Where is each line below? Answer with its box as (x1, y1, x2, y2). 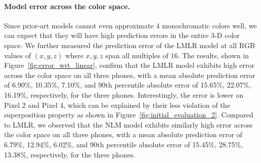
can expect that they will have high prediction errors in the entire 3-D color (4, 30, 240, 40)
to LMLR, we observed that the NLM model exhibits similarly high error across (4, 119, 253, 130)
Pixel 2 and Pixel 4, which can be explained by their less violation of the (4, 99, 231, 110)
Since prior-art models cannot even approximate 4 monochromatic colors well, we (4, 20, 257, 30)
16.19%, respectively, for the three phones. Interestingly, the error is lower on (4, 89, 244, 100)
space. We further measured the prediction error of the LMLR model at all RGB (4, 39, 255, 50)
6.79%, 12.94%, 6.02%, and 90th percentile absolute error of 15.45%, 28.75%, (4, 139, 243, 149)
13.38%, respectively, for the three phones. (4, 149, 136, 159)
